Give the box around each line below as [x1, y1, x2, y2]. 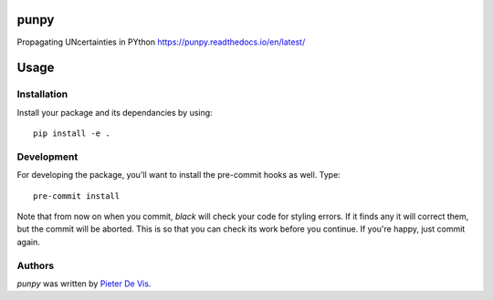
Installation [16, 88, 68, 100]
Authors [16, 259, 55, 272]
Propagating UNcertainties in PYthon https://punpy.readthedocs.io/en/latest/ [16, 36, 306, 47]
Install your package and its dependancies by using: [16, 107, 214, 118]
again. [16, 236, 41, 247]
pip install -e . [33, 129, 110, 139]
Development [16, 150, 79, 163]
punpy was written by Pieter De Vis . [16, 278, 152, 289]
